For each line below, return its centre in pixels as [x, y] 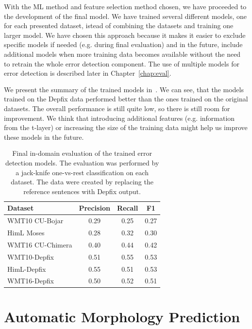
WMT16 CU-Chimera [40, 244]
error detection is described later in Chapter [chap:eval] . [88, 73]
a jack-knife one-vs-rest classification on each [82, 172]
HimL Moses [26, 232]
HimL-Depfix [27, 269]
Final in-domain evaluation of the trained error [82, 153]
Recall [127, 208]
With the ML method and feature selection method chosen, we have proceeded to [125, 6]
